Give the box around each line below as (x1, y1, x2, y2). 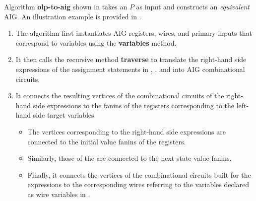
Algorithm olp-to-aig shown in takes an (4, 1, 128, 11)
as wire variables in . (27, 189, 90, 199)
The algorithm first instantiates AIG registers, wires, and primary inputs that (15, 28, 252, 38)
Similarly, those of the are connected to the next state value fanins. (27, 153, 232, 163)
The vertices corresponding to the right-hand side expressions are (27, 126, 226, 136)
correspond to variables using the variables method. (15, 37, 177, 48)
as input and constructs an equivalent (136, 1, 250, 11)
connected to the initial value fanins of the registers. (27, 136, 186, 146)
